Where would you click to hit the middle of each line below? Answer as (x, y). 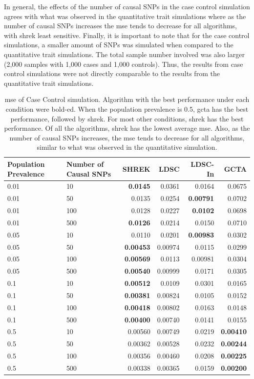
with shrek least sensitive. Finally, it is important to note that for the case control (127, 35)
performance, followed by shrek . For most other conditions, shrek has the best (127, 118)
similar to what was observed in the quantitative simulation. (127, 147)
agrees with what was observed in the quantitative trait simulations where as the (125, 16)
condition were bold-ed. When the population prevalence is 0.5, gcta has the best (127, 109)
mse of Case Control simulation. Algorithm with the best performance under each (127, 99)
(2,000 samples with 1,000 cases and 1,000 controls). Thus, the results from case (124, 64)
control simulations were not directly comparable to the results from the (112, 73)
